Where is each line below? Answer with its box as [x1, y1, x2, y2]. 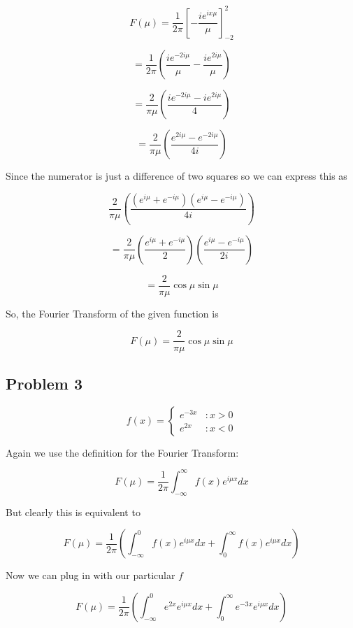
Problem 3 [6, 372, 82, 394]
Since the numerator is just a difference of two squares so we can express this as [6, 169, 347, 183]
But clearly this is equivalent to [6, 504, 141, 519]
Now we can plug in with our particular [6, 568, 175, 583]
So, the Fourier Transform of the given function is [6, 306, 219, 320]
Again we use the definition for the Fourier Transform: [6, 445, 239, 459]
